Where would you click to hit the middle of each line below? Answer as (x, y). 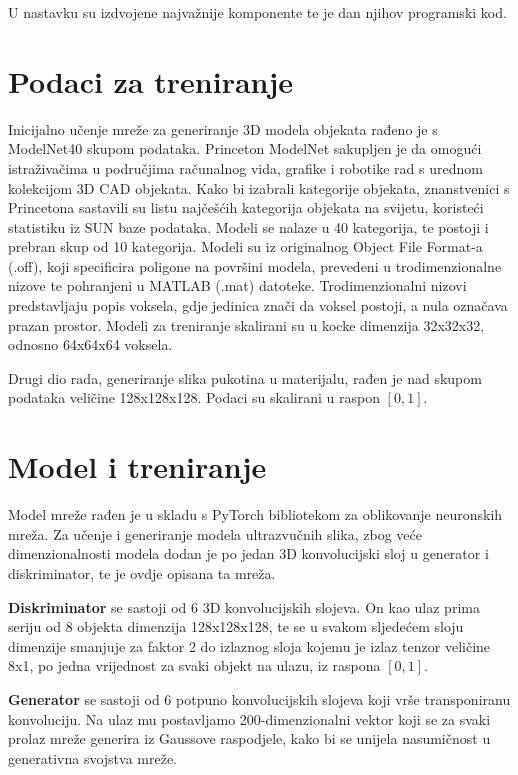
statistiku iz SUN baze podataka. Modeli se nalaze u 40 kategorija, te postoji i (248, 226)
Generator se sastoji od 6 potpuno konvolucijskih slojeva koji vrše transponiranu (259, 698)
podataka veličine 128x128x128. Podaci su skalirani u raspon (194, 397)
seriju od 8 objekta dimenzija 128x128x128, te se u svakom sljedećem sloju (236, 626)
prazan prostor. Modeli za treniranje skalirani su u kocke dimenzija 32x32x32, (246, 324)
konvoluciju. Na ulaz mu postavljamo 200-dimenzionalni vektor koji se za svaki (249, 718)
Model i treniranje (137, 466)
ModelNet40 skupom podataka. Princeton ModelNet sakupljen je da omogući (245, 148)
